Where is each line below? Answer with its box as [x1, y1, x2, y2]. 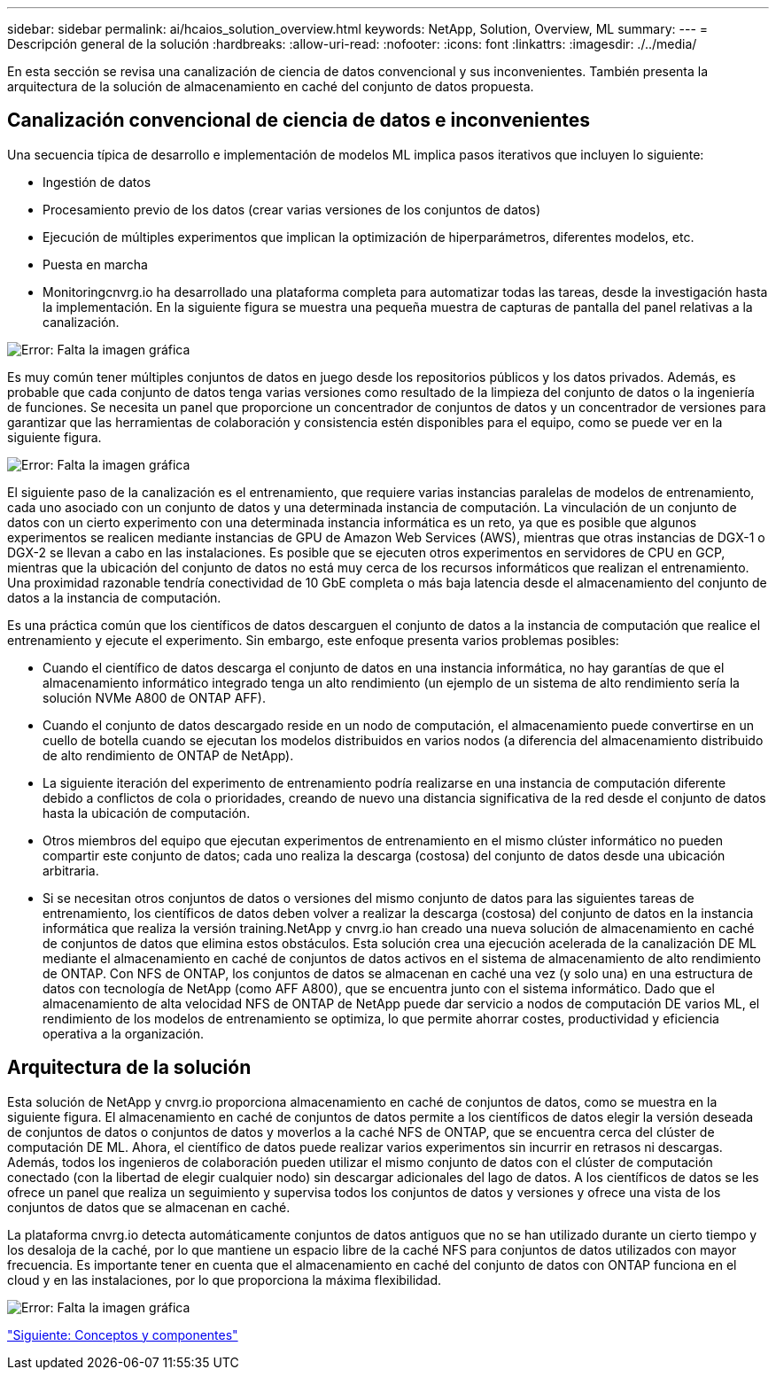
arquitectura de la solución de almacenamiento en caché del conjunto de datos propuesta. [7, 79, 534, 94]
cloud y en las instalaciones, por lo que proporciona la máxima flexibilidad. [7, 1272, 442, 1288]
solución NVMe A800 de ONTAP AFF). [43, 689, 266, 705]
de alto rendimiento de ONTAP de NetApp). [43, 747, 294, 763]
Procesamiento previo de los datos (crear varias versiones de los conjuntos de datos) [43, 201, 541, 217]
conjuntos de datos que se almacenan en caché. [7, 1199, 291, 1215]
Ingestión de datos [43, 174, 151, 190]
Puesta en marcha [43, 256, 148, 272]
